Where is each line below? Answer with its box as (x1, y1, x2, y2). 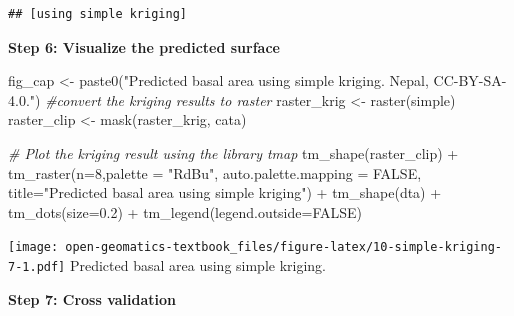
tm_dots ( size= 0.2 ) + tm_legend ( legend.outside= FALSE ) (8, 201, 363, 222)
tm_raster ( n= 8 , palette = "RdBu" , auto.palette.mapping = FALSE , (8, 162, 422, 183)
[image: (8, 240, 59, 255)
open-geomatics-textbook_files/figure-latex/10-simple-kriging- (65, 240, 502, 255)
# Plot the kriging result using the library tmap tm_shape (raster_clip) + (8, 142, 459, 163)
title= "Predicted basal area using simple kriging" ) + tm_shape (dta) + (8, 182, 442, 203)
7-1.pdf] (8, 260, 66, 274)
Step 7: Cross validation (8, 288, 177, 309)
